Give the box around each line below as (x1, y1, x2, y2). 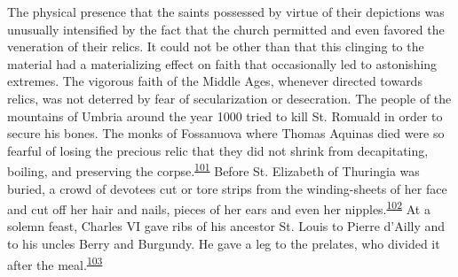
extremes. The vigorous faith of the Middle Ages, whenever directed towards (7, 72, 422, 90)
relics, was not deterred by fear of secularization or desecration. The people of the (7, 88, 452, 107)
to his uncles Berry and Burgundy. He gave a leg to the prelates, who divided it (7, 235, 440, 253)
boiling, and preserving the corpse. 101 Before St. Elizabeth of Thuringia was (7, 159, 420, 180)
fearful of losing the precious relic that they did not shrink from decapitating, (7, 141, 429, 159)
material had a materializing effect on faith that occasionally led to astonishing (7, 54, 438, 73)
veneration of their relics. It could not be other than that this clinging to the (7, 37, 424, 56)
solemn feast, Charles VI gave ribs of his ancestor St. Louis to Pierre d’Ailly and (7, 217, 446, 235)
